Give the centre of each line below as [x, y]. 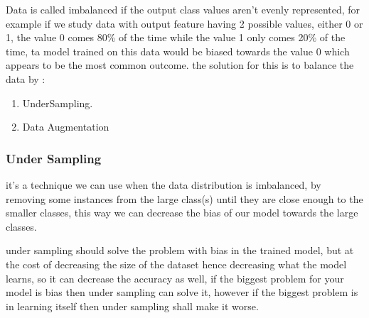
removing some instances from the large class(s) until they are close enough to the [184, 198]
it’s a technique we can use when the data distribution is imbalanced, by [164, 184]
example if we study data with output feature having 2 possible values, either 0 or [184, 23]
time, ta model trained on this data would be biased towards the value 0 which [178, 51]
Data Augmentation [66, 127]
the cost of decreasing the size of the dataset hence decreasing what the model [176, 264]
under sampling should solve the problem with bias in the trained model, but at [180, 250]
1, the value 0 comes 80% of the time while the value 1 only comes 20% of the [176, 37]
